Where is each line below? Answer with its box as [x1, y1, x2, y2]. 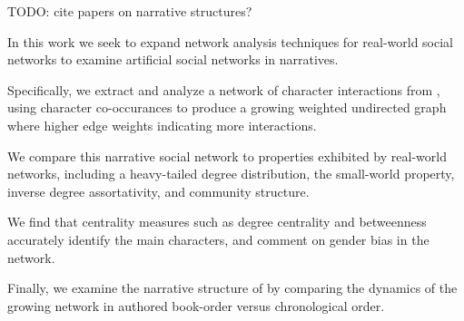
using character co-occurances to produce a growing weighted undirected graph [7, 98, 447, 117]
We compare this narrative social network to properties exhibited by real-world [7, 146, 447, 165]
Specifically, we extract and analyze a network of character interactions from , [7, 80, 440, 99]
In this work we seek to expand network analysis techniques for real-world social [7, 32, 454, 51]
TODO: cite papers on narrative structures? [7, 2, 252, 20]
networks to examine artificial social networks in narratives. [7, 50, 339, 69]
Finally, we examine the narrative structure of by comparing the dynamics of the [7, 278, 458, 297]
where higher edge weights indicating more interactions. [7, 115, 317, 134]
